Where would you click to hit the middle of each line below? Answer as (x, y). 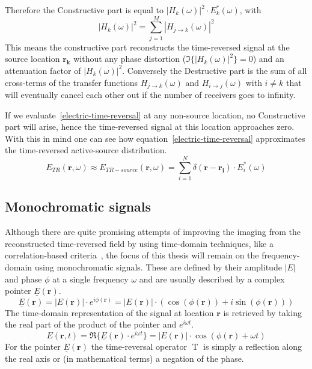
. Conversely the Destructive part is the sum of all (215, 70)
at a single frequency (90, 279)
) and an (268, 59)
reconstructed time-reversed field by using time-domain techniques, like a (139, 243)
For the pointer (33, 346)
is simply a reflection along (253, 346)
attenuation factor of (43, 70)
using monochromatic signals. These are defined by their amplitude (158, 267)
